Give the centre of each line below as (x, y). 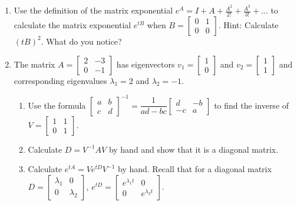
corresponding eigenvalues (60, 80)
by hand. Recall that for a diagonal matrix (194, 169)
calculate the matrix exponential (72, 24)
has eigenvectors (146, 64)
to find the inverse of (252, 105)
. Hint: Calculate (248, 24)
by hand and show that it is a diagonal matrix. (194, 149)
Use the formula (57, 105)
